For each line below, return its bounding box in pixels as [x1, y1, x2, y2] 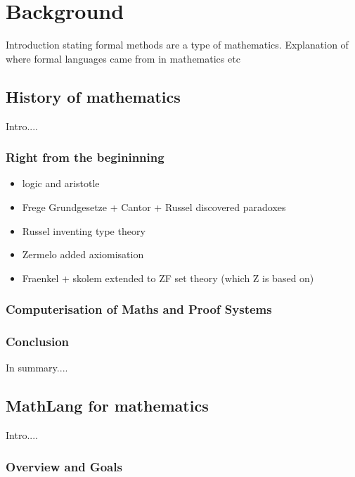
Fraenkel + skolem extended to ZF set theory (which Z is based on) [22, 270, 314, 285]
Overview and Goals [6, 457, 122, 475]
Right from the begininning [6, 148, 164, 166]
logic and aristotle [22, 176, 100, 191]
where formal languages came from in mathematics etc [6, 51, 240, 65]
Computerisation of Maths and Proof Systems [6, 300, 272, 318]
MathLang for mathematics [6, 395, 209, 416]
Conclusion [6, 333, 69, 350]
